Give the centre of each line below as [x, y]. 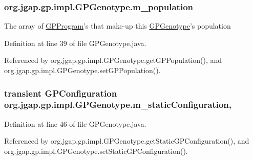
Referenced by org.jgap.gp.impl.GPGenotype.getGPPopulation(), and [113, 60]
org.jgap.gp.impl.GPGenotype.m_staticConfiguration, [118, 105]
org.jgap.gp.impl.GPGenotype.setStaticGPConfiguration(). [96, 151]
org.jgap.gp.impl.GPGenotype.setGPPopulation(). [82, 70]
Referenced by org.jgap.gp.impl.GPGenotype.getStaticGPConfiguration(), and [127, 141]
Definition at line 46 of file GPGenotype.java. [75, 123]
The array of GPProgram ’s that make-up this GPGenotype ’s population [118, 26]
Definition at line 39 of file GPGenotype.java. [75, 43]
